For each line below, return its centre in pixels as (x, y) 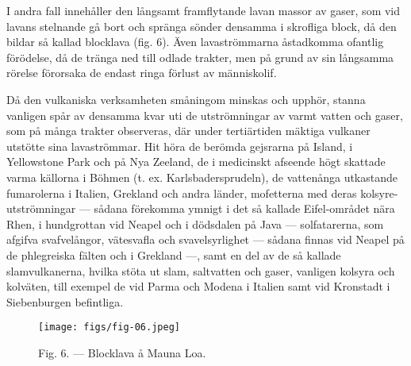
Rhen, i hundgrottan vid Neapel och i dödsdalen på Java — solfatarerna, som (195, 223)
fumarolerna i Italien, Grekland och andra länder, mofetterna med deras (182, 193)
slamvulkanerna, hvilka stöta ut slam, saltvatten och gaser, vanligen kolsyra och (201, 270)
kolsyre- (379, 193)
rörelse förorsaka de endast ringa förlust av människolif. (142, 73)
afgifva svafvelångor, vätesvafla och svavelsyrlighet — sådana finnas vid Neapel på (205, 239)
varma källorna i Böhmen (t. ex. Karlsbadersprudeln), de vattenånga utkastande (202, 177)
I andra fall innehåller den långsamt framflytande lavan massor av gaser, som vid (204, 10)
